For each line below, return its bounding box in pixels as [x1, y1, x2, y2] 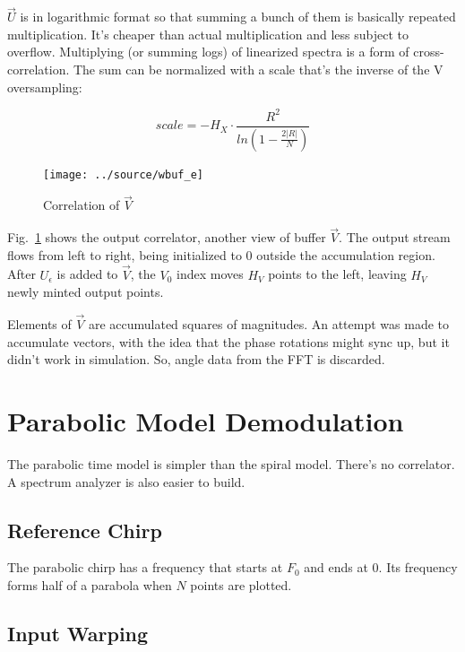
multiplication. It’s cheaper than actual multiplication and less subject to [7, 24, 409, 43]
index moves [176, 265, 244, 283]
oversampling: [7, 77, 82, 96]
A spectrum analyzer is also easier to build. [7, 472, 245, 491]
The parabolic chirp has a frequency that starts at [7, 558, 283, 577]
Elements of [7, 315, 72, 334]
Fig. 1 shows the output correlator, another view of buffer [7, 228, 326, 247]
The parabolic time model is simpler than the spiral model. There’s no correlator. [7, 455, 455, 473]
